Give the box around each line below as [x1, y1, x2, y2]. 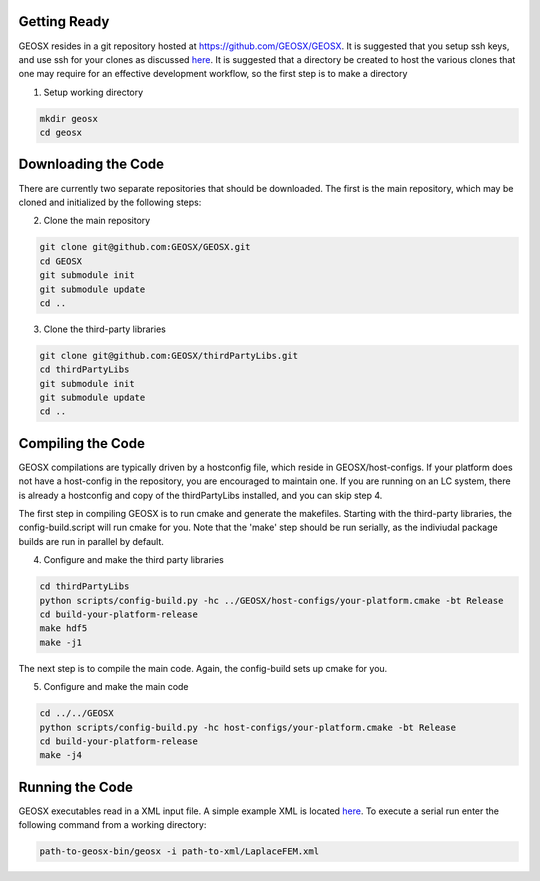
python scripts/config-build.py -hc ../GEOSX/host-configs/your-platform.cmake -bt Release [39, 595, 504, 606]
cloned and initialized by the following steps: [18, 196, 202, 208]
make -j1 [39, 636, 83, 648]
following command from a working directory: [18, 819, 207, 831]
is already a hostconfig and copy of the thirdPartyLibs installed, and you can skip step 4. [18, 489, 383, 501]
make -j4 [39, 750, 83, 761]
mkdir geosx [39, 113, 99, 124]
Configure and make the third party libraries [43, 554, 225, 566]
